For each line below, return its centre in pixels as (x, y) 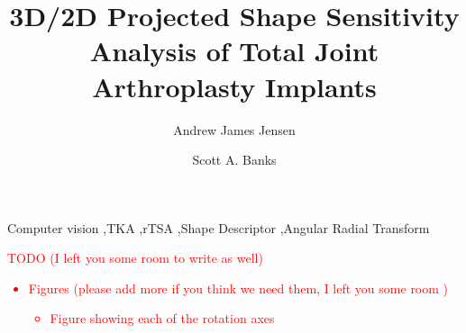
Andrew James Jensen (234, 129)
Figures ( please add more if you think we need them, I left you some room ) (238, 288)
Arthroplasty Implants (234, 86)
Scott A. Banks (234, 160)
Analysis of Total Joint (234, 51)
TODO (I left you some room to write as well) (135, 258)
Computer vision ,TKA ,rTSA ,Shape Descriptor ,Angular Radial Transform (219, 227)
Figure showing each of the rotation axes (162, 318)
